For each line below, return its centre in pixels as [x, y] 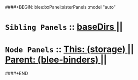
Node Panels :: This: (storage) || [69, 49]
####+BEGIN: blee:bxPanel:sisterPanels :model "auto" [60, 7]
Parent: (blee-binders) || [56, 60]
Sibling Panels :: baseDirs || [64, 27]
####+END [17, 74]
